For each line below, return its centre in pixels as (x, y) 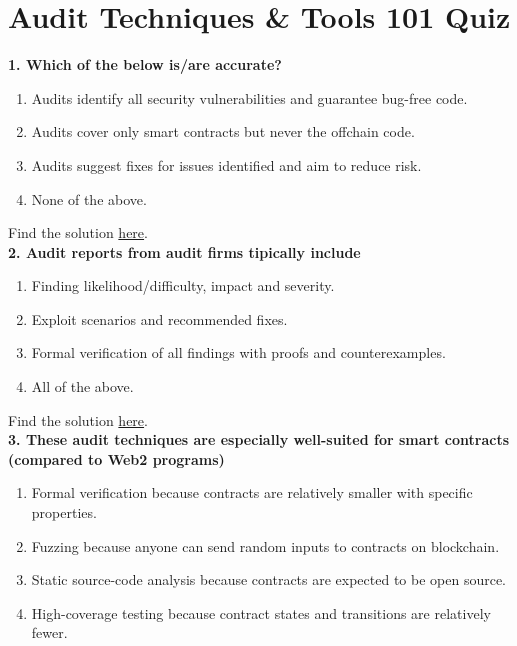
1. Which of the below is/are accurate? (145, 64)
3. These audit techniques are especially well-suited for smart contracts (259, 439)
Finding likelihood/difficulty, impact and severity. (183, 285)
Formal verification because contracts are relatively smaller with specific (252, 492)
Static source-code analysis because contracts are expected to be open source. (269, 579)
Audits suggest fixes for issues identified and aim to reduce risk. (226, 164)
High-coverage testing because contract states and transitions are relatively (261, 612)
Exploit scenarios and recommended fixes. (159, 318)
